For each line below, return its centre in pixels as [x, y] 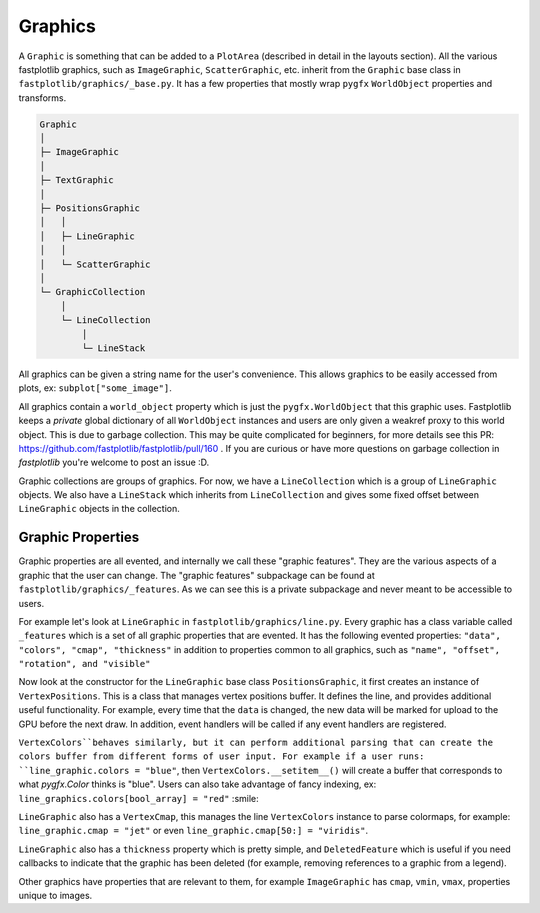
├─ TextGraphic [76, 180]
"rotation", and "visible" [84, 664]
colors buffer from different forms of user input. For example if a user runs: [221, 756]
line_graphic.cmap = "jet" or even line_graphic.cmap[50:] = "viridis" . [193, 831]
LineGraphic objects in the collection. [99, 509]
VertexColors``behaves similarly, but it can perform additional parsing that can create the [256, 743]
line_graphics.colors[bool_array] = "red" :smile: [138, 798]
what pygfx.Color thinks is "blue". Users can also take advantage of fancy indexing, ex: [197, 784]
